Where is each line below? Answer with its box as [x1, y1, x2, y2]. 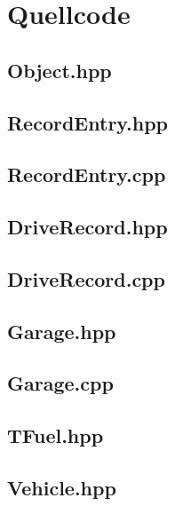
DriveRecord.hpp [7, 213, 168, 241]
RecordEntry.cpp [7, 161, 166, 188]
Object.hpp [7, 56, 112, 83]
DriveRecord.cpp [7, 265, 165, 292]
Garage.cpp [7, 369, 114, 397]
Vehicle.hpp [7, 474, 116, 502]
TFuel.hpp [7, 422, 104, 449]
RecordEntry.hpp [7, 108, 169, 136]
